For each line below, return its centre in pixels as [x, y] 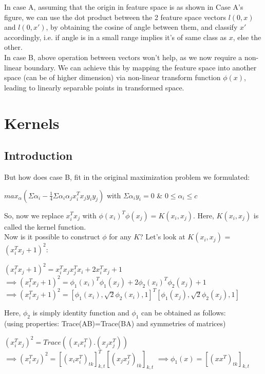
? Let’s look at [163, 237]
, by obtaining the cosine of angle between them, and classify [142, 27]
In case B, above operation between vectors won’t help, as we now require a [123, 57]
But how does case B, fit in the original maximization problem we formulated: [127, 176]
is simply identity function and [81, 313]
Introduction [39, 155]
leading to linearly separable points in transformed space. [94, 87]
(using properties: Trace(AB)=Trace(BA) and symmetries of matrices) [115, 323]
